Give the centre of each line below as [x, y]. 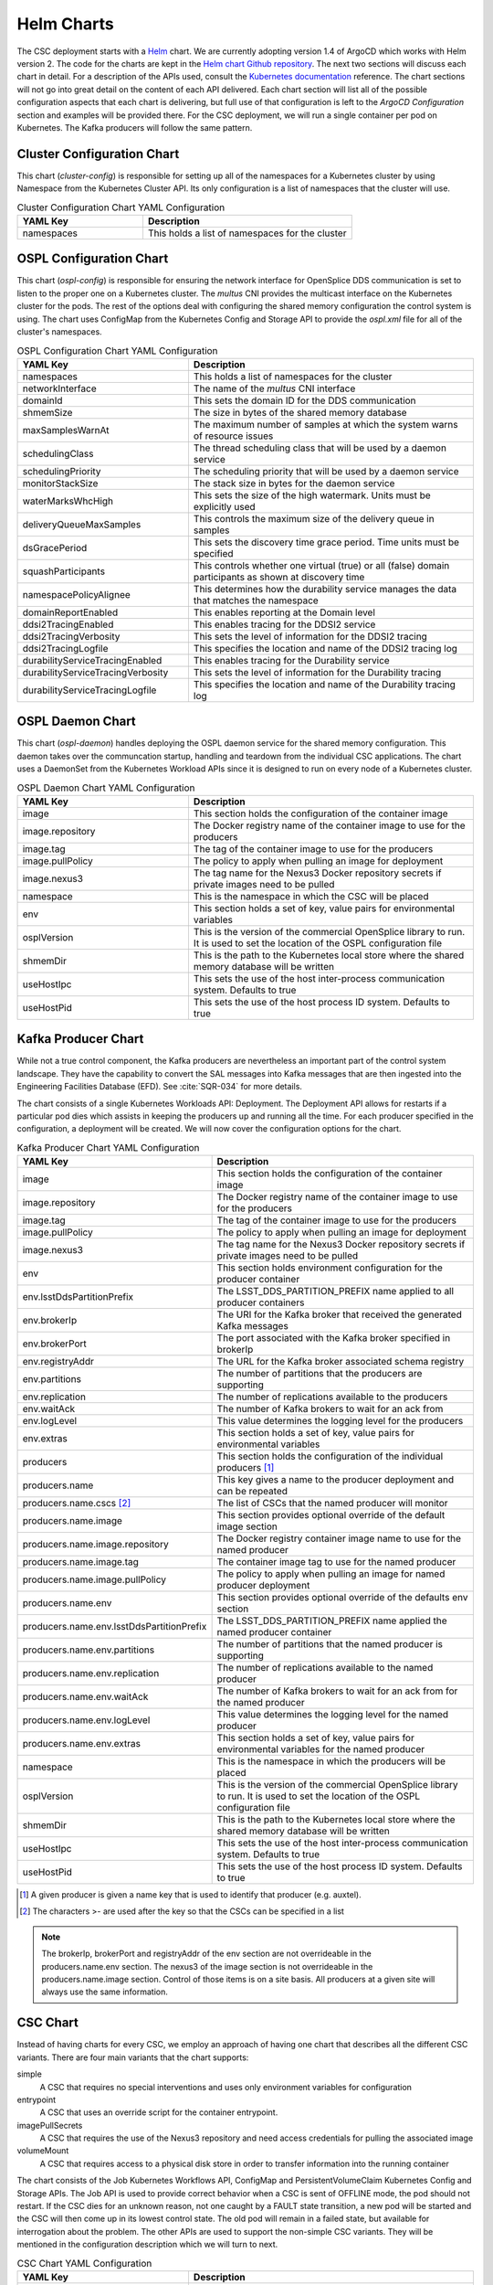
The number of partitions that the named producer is [330, 1644]
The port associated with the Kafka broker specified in [334, 1338]
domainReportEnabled [70, 612]
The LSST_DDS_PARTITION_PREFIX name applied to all [336, 1291]
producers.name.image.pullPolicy [94, 1579]
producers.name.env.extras [82, 1744]
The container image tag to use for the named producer [336, 1562]
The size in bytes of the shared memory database [300, 412]
